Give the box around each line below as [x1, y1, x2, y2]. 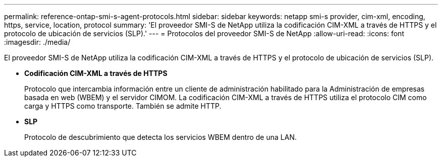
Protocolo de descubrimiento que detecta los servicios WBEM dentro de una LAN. [24, 133, 297, 141]
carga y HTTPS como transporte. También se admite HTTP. [24, 102, 222, 110]
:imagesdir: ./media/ [4, 38, 71, 46]
